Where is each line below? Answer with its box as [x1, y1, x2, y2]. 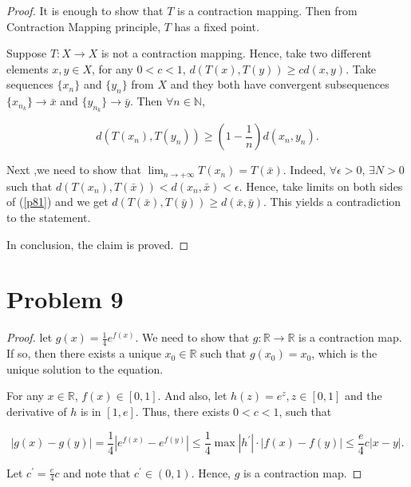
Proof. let [6, 329, 53, 346]
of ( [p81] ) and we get [6, 193, 109, 210]
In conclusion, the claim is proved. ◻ [6, 236, 189, 252]
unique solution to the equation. [6, 360, 164, 377]
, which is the [311, 345, 377, 362]
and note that [63, 464, 131, 481]
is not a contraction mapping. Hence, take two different [101, 45, 372, 61]
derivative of [6, 402, 67, 419]
